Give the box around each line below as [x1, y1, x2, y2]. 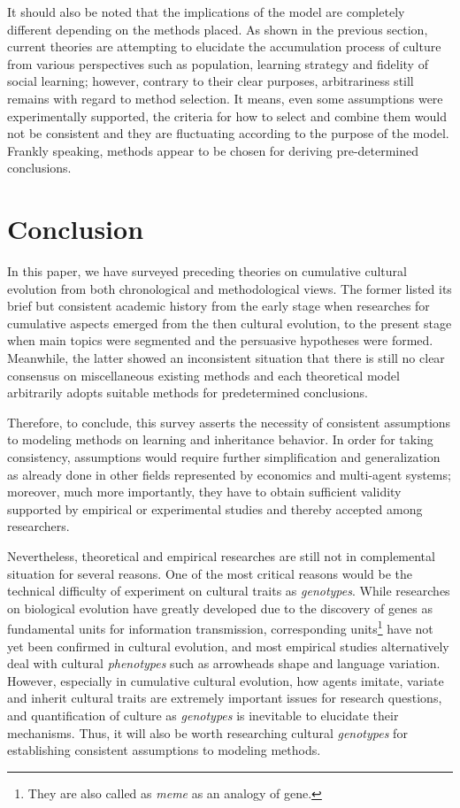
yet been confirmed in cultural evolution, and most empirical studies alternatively [7, 636, 449, 655]
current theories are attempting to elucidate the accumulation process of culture [7, 37, 441, 56]
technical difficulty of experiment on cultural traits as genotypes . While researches [7, 581, 450, 600]
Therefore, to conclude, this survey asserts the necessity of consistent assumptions [7, 412, 451, 431]
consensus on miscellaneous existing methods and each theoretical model [7, 366, 400, 384]
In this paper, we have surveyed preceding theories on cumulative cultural [7, 262, 407, 281]
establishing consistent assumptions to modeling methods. [7, 741, 321, 759]
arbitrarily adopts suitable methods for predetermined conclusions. [7, 383, 368, 402]
